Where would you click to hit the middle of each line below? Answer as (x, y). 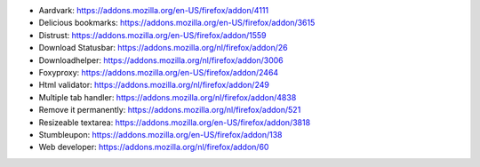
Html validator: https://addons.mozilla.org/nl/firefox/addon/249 (154, 85)
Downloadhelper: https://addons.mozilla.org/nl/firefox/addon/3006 (161, 60)
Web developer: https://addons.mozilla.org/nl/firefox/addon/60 (154, 147)
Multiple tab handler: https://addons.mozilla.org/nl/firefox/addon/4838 (168, 97)
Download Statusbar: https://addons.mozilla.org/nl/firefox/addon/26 (163, 48)
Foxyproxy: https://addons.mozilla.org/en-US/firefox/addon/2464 (159, 72)
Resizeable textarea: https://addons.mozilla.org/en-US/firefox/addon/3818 (175, 122)
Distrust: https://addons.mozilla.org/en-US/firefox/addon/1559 (152, 35)
